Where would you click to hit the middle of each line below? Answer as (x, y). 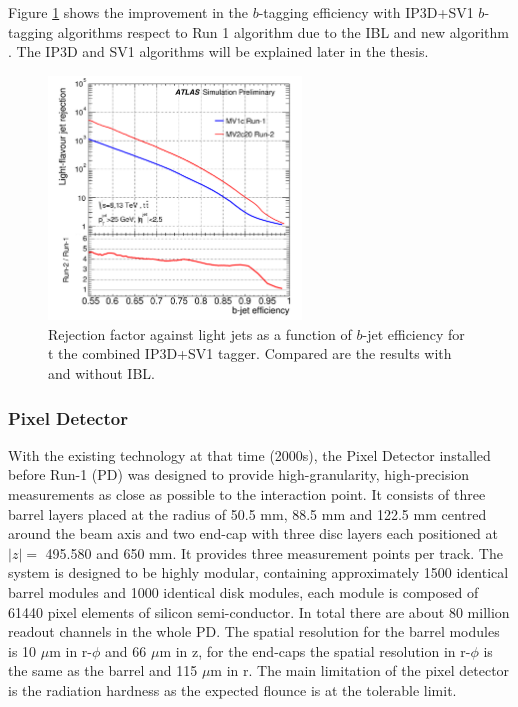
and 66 (126, 650)
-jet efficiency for (413, 333)
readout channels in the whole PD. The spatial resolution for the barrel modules (254, 631)
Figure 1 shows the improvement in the (128, 12)
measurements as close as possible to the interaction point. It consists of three (247, 494)
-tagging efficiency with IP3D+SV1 (366, 12)
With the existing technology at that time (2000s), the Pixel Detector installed (249, 454)
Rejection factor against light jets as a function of (200, 333)
